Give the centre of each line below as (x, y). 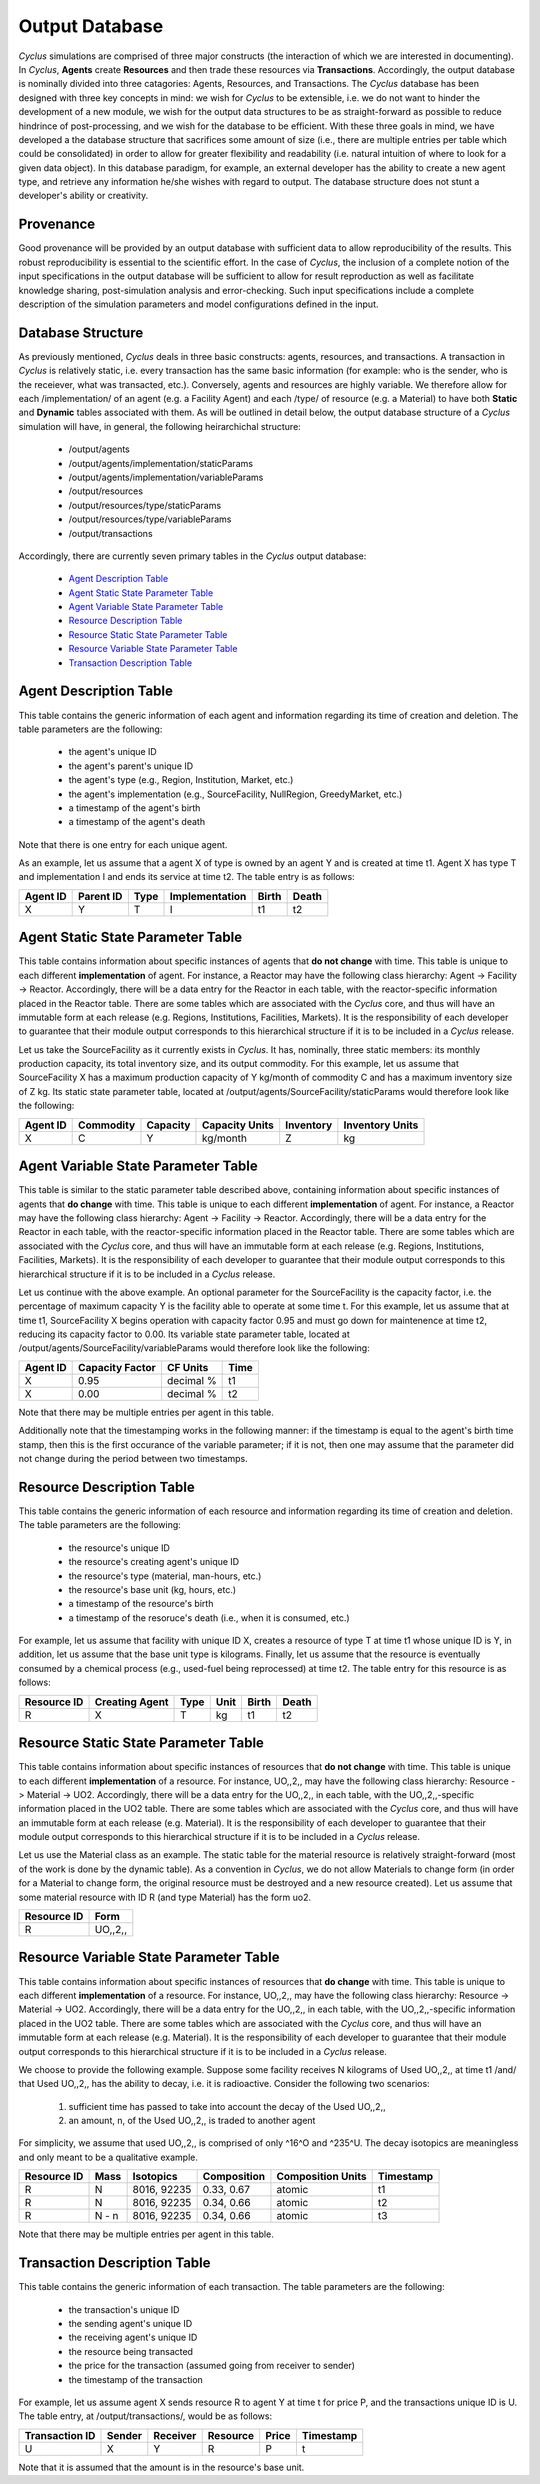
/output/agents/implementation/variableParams (166, 477)
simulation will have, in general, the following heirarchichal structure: (160, 426)
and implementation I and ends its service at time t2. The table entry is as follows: (186, 877)
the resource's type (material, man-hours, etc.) (165, 1576)
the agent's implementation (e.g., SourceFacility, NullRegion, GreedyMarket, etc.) (235, 794)
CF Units (187, 1367)
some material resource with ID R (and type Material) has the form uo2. (165, 1897)
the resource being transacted (131, 2351)
